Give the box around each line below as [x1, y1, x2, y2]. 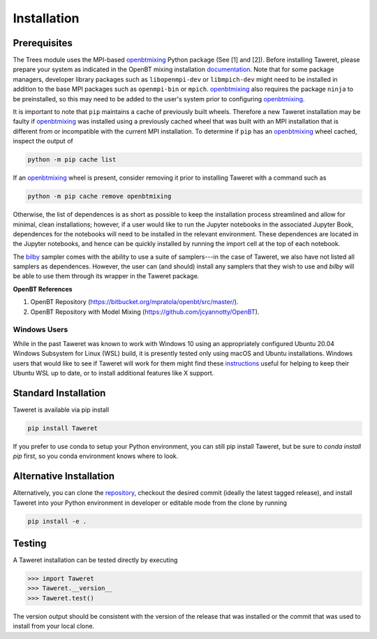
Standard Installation [13, 387, 106, 399]
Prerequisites [13, 37, 73, 49]
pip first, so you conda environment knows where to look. [13, 452, 179, 461]
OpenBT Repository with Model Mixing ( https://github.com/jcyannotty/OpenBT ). [30, 308, 260, 316]
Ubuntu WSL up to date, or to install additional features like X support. [13, 368, 214, 377]
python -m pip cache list [27, 156, 117, 164]
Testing [13, 537, 47, 549]
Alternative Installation [13, 471, 115, 482]
